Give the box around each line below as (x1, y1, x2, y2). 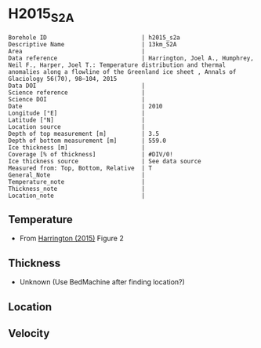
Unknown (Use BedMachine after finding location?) (19, 277, 186, 287)
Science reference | (8, 88, 146, 97)
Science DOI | (8, 95, 146, 103)
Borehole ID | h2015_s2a (8, 33, 180, 42)
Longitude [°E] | (8, 109, 146, 117)
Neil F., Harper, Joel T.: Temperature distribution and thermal (8, 60, 226, 69)
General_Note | (8, 170, 146, 179)
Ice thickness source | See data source (8, 157, 201, 165)
